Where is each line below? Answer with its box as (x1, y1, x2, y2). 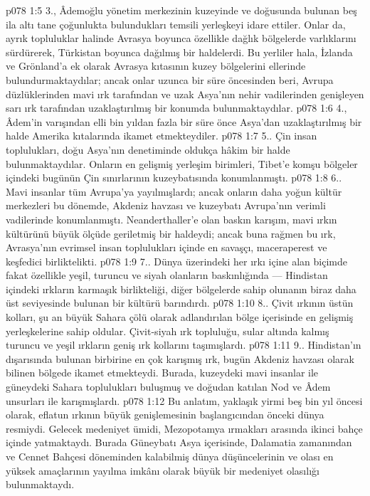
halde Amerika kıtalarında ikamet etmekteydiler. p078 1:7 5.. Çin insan (6, 128, 317, 143)
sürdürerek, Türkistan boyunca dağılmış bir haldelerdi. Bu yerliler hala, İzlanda (6, 44, 353, 59)
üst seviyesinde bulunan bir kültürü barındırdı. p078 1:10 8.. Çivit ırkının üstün (6, 295, 354, 310)
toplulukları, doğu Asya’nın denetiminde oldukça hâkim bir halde (6, 142, 290, 157)
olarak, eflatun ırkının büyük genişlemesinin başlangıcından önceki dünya (6, 407, 324, 422)
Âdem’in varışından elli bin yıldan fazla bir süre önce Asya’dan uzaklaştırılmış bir (6, 114, 362, 129)
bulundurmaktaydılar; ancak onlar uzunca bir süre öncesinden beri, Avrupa (6, 72, 334, 87)
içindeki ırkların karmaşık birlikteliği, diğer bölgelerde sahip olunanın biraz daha (6, 281, 356, 296)
